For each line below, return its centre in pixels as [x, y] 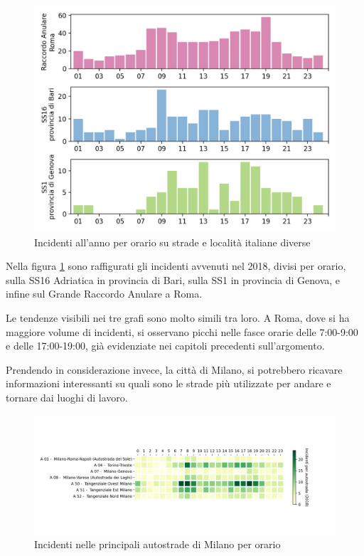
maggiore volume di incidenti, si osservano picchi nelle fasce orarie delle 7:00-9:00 [182, 331]
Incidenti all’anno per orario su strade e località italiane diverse [172, 242]
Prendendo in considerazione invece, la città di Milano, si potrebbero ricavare [174, 369]
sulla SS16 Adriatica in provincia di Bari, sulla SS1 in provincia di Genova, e [173, 279]
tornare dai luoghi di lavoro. [67, 397]
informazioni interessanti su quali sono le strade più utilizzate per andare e [168, 383]
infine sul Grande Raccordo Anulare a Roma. [104, 294]
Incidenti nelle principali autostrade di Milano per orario [157, 544]
